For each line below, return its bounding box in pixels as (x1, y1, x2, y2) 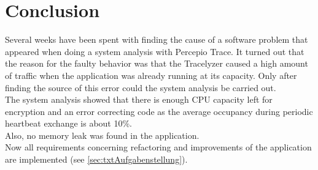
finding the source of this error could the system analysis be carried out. (5, 81, 276, 94)
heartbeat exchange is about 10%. (5, 117, 133, 130)
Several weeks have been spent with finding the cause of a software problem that (5, 33, 308, 46)
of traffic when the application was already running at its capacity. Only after (5, 68, 297, 81)
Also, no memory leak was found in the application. (5, 128, 200, 141)
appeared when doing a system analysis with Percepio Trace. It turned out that (5, 45, 304, 57)
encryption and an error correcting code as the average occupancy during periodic (5, 105, 313, 117)
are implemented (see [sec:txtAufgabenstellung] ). (5, 153, 188, 166)
